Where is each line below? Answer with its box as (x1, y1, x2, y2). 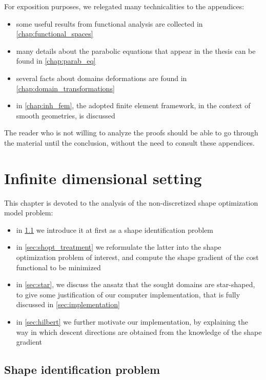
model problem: (4, 207, 53, 218)
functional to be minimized (16, 262, 101, 272)
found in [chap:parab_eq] (16, 55, 96, 66)
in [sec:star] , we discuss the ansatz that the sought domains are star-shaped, (16, 279, 255, 290)
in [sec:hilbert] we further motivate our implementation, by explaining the (16, 316, 248, 327)
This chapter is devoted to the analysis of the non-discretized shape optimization (4, 197, 258, 208)
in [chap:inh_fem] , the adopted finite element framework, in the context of (16, 100, 251, 111)
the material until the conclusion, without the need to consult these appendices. (4, 137, 255, 148)
